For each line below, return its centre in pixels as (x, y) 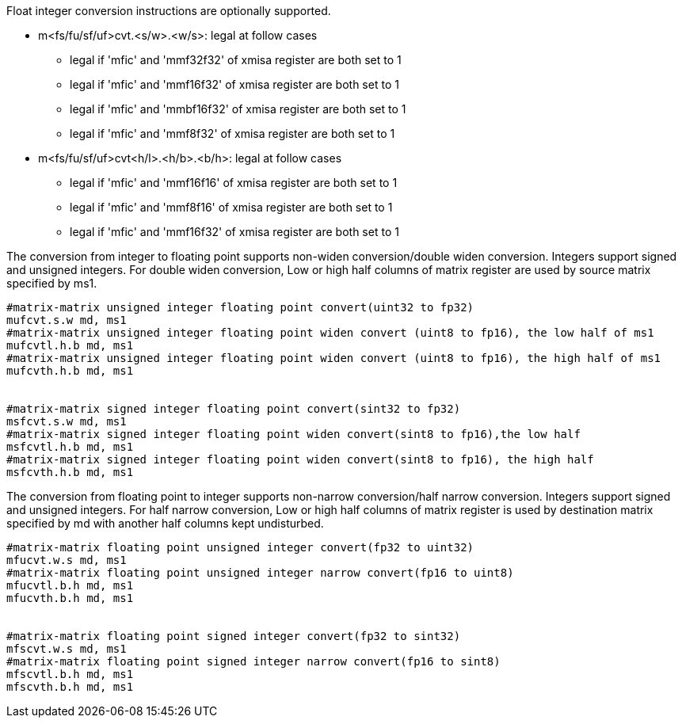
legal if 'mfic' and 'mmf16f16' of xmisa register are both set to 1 (234, 183)
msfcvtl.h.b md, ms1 (70, 447)
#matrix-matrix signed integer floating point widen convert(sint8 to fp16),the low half (293, 434)
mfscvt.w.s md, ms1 (67, 649)
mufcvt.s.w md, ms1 (67, 320)
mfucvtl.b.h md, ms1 (70, 585)
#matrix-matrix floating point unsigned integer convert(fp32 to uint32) (240, 547)
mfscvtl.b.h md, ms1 (70, 674)
